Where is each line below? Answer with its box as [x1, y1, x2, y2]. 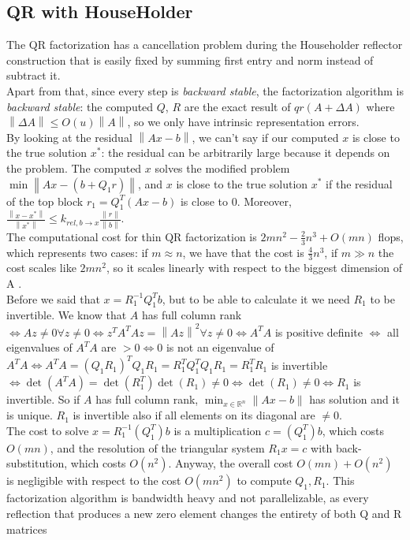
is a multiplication [173, 422, 262, 438]
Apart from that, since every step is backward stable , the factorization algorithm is [6, 82, 404, 99]
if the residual [326, 175, 393, 192]
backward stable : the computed [6, 98, 154, 114]
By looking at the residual [6, 128, 132, 145]
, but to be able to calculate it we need [162, 290, 350, 307]
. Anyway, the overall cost [168, 455, 293, 471]
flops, [378, 228, 404, 244]
